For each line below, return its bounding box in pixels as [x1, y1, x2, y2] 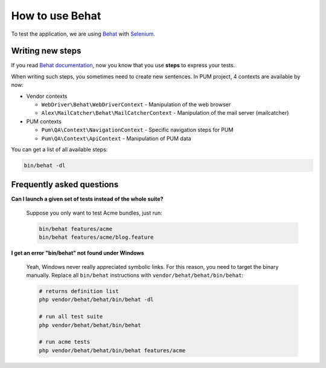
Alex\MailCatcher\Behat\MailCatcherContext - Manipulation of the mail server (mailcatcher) [41, 109, 289, 117]
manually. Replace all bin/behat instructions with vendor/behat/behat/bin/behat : [26, 271, 244, 279]
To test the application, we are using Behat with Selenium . [11, 30, 155, 37]
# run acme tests [39, 338, 91, 346]
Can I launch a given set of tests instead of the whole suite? [11, 195, 164, 202]
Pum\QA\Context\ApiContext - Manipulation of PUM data [41, 135, 191, 142]
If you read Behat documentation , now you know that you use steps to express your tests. [11, 62, 235, 69]
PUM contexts [26, 118, 62, 125]
